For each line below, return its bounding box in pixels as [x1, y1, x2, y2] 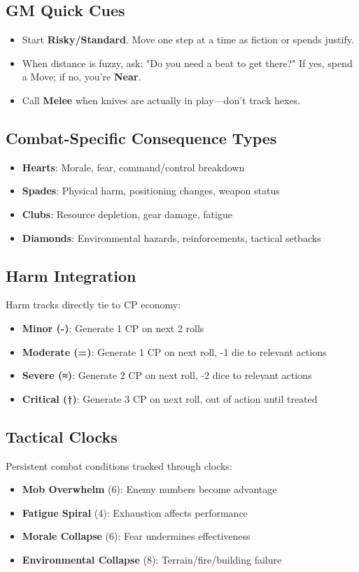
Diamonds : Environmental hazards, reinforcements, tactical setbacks [22, 230, 321, 245]
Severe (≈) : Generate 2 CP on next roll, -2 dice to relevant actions [22, 368, 312, 382]
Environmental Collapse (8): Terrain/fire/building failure [22, 552, 282, 566]
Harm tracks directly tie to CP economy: [6, 297, 181, 312]
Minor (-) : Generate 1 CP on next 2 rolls [22, 320, 204, 335]
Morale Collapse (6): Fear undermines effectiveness [22, 529, 251, 543]
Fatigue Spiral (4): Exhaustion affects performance [22, 505, 248, 520]
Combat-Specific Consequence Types [6, 127, 277, 148]
